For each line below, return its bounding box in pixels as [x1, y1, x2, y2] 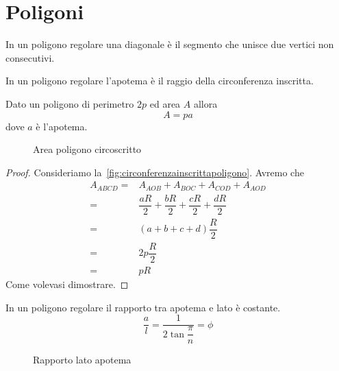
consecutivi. [5, 50, 55, 64]
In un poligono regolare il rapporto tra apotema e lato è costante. [5, 300, 281, 314]
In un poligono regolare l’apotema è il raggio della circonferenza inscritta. [5, 73, 314, 88]
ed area [149, 96, 181, 110]
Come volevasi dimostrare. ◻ [5, 277, 129, 291]
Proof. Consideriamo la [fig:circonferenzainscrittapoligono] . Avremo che [5, 165, 304, 179]
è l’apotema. [36, 119, 88, 133]
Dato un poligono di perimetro [5, 96, 134, 110]
